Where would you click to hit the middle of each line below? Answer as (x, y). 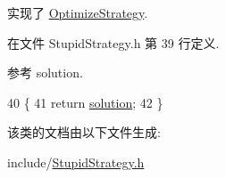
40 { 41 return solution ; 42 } (85, 102)
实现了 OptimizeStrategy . (78, 12)
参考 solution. (45, 73)
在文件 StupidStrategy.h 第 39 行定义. (113, 42)
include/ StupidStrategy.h (76, 162)
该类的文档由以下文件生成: (84, 132)
